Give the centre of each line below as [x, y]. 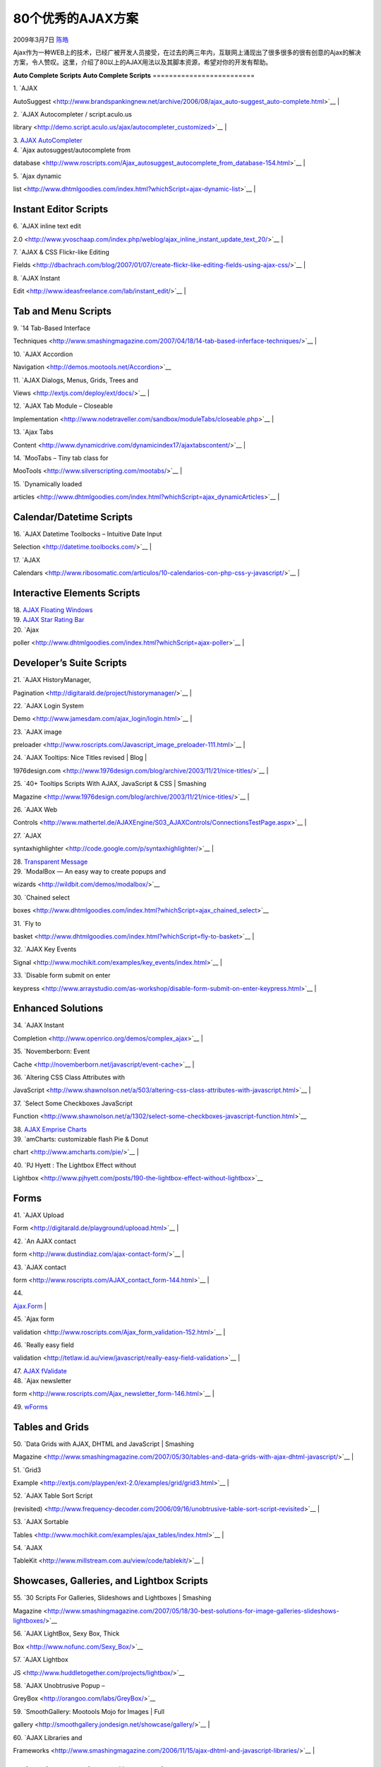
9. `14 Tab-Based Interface [52, 328]
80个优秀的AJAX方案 [76, 18]
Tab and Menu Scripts [62, 311]
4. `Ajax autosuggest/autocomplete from [72, 150]
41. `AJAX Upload [38, 1215]
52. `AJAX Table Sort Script [53, 1496]
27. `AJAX [27, 835]
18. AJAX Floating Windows [53, 610]
